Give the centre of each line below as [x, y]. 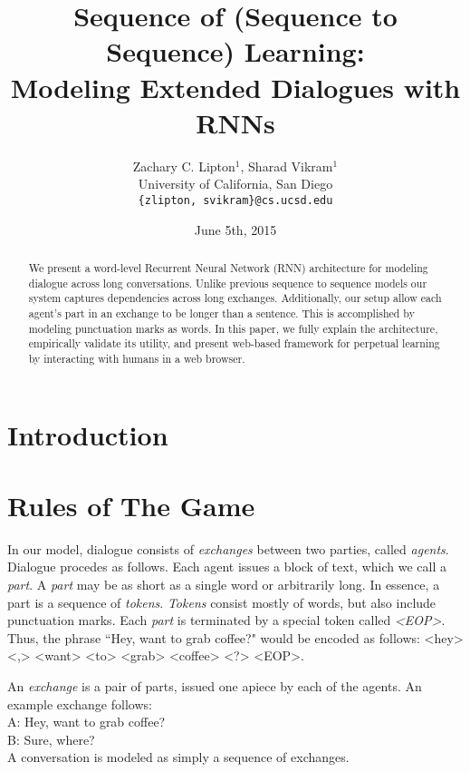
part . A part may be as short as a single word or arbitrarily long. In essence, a [224, 585]
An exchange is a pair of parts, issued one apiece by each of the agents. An [215, 685]
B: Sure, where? [51, 739]
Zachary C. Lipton [184, 166]
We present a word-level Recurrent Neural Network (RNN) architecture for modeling [228, 267]
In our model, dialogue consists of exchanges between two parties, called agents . [228, 548]
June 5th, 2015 [235, 229]
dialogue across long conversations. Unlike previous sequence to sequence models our [228, 283]
